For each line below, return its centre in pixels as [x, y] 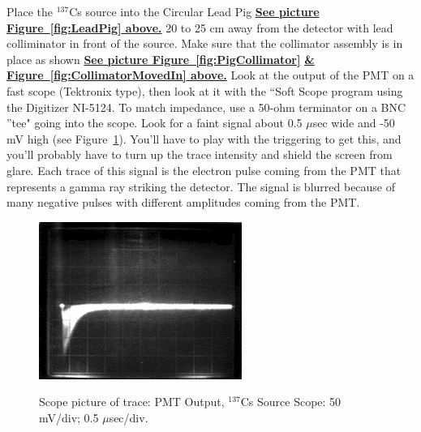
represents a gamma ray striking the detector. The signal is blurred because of [201, 186]
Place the [30, 11]
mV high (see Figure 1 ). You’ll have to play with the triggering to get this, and [204, 138]
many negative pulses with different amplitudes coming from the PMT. [183, 202]
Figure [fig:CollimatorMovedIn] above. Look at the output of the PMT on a [210, 75]
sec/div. [129, 417]
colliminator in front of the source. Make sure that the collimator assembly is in [205, 43]
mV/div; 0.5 [69, 417]
